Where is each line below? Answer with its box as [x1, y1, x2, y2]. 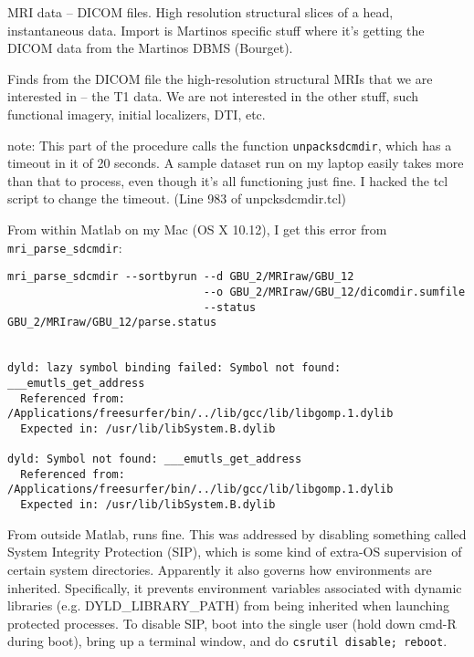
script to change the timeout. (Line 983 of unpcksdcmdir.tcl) [7, 189, 347, 208]
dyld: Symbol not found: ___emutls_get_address [7, 453, 302, 466]
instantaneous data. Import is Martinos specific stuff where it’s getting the [7, 20, 425, 39]
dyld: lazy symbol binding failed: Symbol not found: [7, 361, 342, 375]
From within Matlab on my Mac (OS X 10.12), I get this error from [7, 220, 387, 238]
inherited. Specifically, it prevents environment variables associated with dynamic [7, 578, 462, 597]
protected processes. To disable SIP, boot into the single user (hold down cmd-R [7, 613, 457, 632]
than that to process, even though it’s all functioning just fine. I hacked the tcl [7, 171, 448, 190]
